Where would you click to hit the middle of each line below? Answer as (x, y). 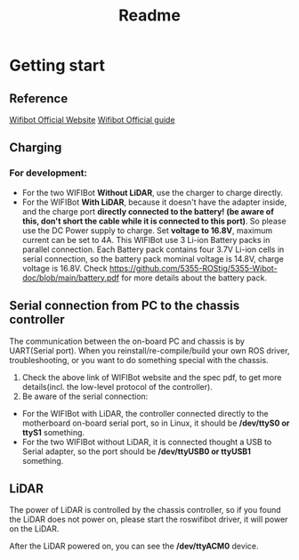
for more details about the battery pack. (194, 278)
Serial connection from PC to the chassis (125, 306)
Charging (36, 148)
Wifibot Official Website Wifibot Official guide (92, 120)
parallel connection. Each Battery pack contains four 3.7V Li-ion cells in (153, 249)
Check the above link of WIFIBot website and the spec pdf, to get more (152, 377)
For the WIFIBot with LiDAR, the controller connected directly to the (145, 413)
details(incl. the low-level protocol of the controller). (117, 386)
